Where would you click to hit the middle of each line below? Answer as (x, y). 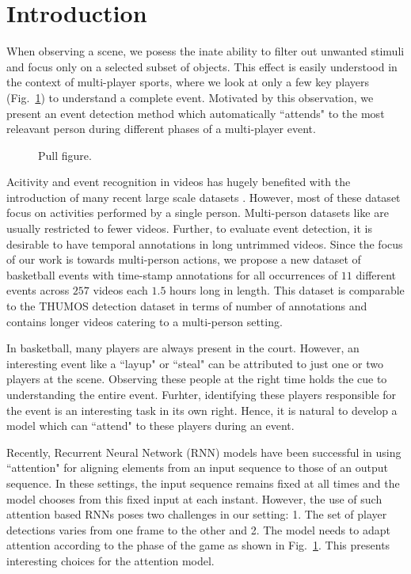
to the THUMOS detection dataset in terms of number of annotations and (187, 306)
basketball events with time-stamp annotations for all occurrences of (172, 274)
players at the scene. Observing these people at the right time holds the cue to (197, 379)
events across (38, 290)
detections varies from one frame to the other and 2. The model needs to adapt (198, 529)
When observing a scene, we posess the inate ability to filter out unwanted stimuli (205, 51)
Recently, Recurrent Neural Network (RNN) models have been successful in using (204, 452)
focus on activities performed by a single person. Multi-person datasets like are (198, 213)
